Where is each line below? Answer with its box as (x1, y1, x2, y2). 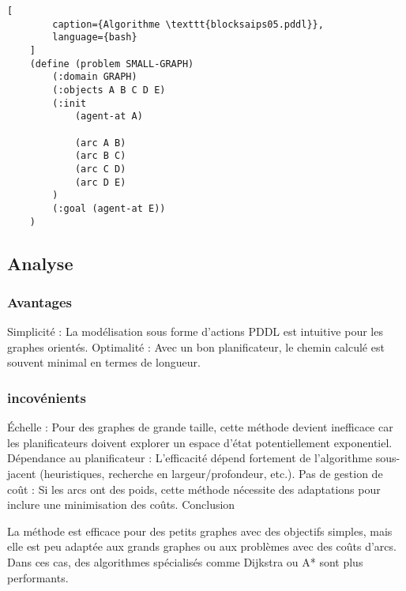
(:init (52, 97, 87, 109)
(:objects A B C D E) (52, 84, 166, 96)
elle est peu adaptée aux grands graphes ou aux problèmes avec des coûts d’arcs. (7, 538, 397, 555)
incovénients (7, 387, 86, 407)
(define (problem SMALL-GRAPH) (29, 58, 194, 70)
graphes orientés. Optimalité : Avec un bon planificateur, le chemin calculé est (7, 338, 385, 355)
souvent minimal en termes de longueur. (7, 354, 201, 371)
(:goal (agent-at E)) (52, 202, 166, 214)
